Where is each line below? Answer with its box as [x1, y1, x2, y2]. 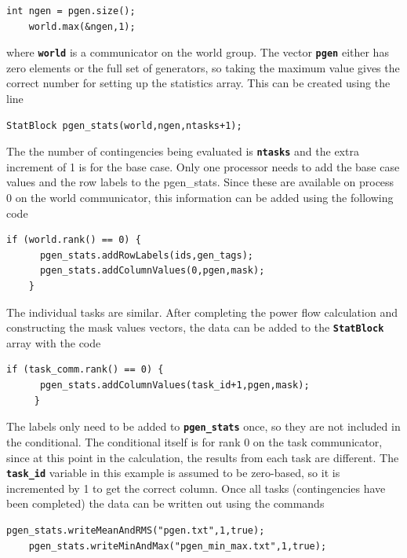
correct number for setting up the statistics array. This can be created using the [6, 75, 391, 91]
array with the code [6, 334, 101, 351]
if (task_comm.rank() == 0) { [6, 364, 164, 376]
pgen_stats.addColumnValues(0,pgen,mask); [39, 265, 265, 277]
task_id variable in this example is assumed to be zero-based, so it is [6, 464, 340, 481]
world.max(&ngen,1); [28, 20, 136, 32]
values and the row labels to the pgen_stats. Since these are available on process [6, 174, 394, 190]
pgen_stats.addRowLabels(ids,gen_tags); [39, 249, 253, 261]
